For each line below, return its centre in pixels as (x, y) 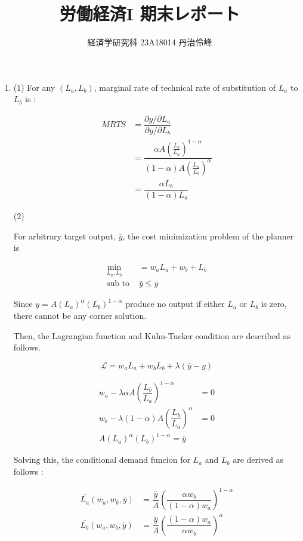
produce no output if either (175, 304)
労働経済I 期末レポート (150, 13)
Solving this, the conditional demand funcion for (102, 459)
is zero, (274, 304)
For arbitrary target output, (64, 236)
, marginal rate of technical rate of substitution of (185, 87)
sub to (118, 284)
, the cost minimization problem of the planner (208, 236)
